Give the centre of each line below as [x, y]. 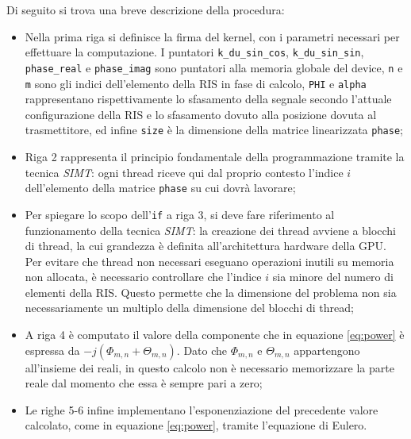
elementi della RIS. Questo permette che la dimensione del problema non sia [211, 292]
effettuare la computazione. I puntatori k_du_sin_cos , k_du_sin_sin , [194, 52]
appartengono [327, 350]
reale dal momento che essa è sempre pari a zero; [144, 383]
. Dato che [202, 350]
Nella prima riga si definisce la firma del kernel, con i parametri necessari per [212, 36]
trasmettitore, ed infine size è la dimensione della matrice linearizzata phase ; [214, 130]
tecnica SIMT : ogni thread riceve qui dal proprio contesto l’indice [184, 172]
